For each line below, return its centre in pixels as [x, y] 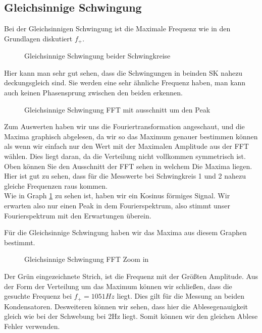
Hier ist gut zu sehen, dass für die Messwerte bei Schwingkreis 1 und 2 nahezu [125, 176]
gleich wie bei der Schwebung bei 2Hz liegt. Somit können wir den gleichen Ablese [131, 316]
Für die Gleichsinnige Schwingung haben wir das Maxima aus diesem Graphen [125, 232]
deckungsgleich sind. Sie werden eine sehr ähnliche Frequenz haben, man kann [125, 82]
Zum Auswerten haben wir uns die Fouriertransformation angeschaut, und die [124, 126]
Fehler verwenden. [32, 326]
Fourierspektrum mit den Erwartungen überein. [78, 215]
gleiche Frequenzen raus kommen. [56, 185]
